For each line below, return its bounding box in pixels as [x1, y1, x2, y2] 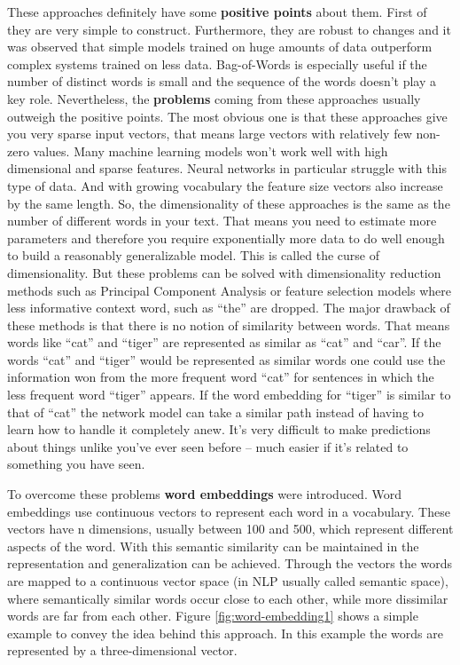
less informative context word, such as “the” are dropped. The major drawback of [7, 298, 450, 317]
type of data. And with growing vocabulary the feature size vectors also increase [7, 176, 443, 194]
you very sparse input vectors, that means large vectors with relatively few [7, 124, 412, 143]
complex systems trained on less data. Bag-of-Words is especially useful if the [7, 54, 427, 73]
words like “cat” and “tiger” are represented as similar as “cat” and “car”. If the [7, 333, 441, 352]
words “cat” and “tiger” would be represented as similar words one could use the [7, 350, 446, 368]
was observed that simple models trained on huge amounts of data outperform [7, 37, 433, 56]
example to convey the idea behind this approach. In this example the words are [7, 623, 443, 642]
